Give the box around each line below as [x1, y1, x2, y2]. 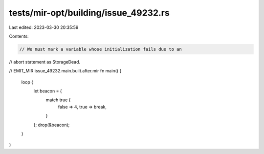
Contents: [9, 33, 29, 39]
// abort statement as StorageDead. [9, 59, 81, 65]
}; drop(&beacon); [33, 122, 70, 128]
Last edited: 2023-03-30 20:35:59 [9, 24, 79, 30]
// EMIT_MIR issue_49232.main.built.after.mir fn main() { [9, 68, 122, 74]
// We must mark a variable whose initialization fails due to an [19, 46, 182, 52]
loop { [21, 79, 34, 85]
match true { [45, 97, 71, 103]
